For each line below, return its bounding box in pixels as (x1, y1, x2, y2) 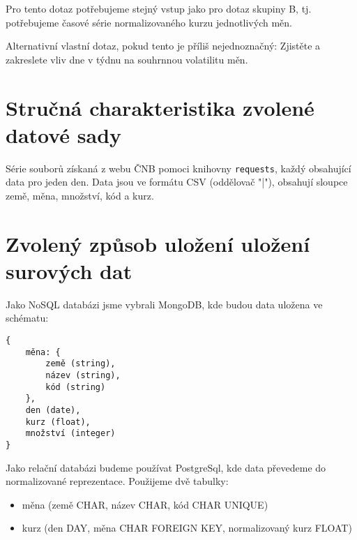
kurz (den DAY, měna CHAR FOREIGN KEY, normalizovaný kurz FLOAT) (22, 520, 352, 535)
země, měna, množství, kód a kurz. (6, 188, 154, 202)
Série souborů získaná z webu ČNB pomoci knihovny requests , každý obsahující (6, 160, 351, 175)
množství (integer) (25, 428, 116, 439)
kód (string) (45, 382, 106, 392)
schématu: (6, 310, 49, 325)
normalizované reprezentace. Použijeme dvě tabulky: (6, 474, 229, 488)
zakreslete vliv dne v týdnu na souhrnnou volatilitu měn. (6, 52, 248, 66)
